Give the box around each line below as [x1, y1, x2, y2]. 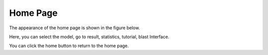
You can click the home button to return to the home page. [9, 43, 129, 49]
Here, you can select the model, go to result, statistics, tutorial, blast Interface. [9, 34, 170, 40]
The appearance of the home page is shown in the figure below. [9, 25, 140, 31]
